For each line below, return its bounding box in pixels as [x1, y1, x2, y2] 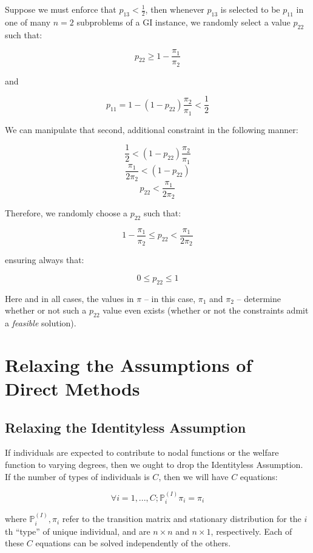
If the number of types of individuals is [5, 470, 150, 483]
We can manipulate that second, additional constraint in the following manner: [5, 123, 298, 136]
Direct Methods [5, 376, 140, 401]
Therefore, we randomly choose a [5, 206, 128, 219]
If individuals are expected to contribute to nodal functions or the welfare [5, 446, 279, 459]
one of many [5, 15, 51, 28]
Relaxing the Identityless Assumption [5, 417, 246, 436]
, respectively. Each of [210, 524, 292, 537]
